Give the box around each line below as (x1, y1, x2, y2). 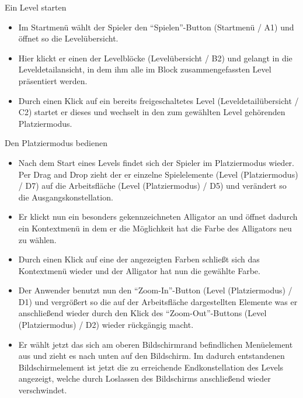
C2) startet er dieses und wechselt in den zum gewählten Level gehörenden (18, 106, 285, 118)
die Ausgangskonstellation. (18, 191, 113, 203)
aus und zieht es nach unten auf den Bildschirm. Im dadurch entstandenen (18, 349, 285, 362)
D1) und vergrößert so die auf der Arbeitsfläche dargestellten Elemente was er (18, 295, 298, 307)
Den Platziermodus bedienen (5, 137, 107, 149)
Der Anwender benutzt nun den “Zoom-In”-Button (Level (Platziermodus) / (18, 284, 292, 296)
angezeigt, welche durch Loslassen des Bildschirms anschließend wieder (18, 372, 271, 385)
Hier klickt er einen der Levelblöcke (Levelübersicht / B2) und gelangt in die (18, 51, 292, 64)
